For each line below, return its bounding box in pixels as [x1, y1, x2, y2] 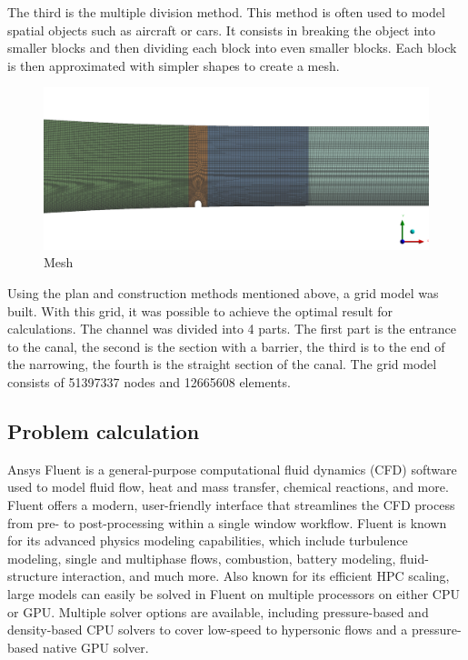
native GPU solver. [42, 637, 149, 656]
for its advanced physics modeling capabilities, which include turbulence [7, 531, 408, 550]
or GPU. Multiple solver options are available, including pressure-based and [7, 602, 429, 621]
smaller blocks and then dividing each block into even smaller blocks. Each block [7, 38, 457, 57]
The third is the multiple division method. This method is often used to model [7, 3, 445, 21]
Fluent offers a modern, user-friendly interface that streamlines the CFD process [7, 495, 455, 514]
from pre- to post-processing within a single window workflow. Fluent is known [7, 513, 447, 532]
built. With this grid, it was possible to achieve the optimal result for [7, 301, 393, 320]
